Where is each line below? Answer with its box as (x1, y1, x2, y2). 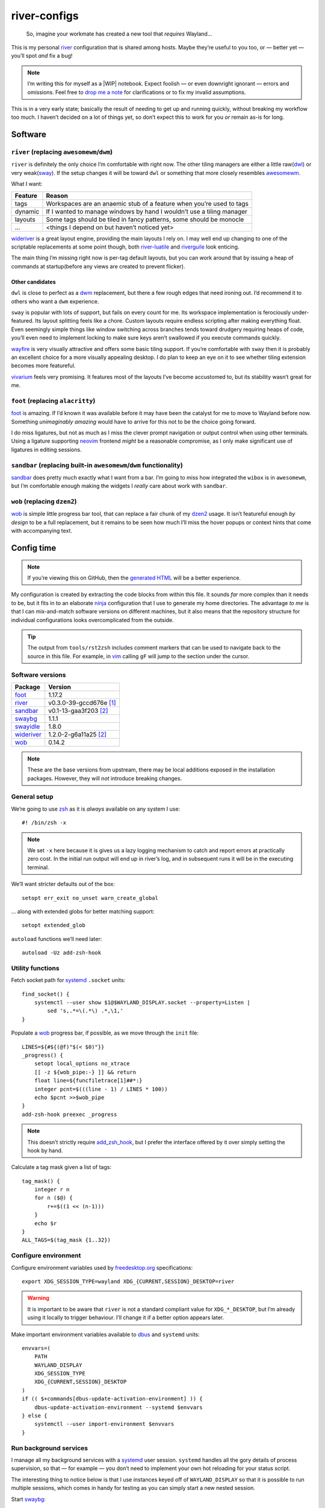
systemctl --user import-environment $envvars (34, 1421, 175, 1428)
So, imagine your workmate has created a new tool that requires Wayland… (26, 30, 212, 37)
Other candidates (11, 278, 56, 285)
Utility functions (11, 964, 60, 972)
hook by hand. (27, 1147, 63, 1154)
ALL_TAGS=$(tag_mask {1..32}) (22, 1237, 111, 1244)
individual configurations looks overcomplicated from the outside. (11, 616, 174, 624)
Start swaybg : (11, 1495, 46, 1503)
